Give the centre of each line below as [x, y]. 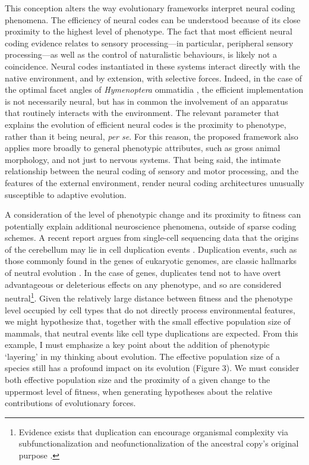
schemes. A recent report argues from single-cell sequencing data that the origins [152, 238]
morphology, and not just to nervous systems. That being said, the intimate [143, 159]
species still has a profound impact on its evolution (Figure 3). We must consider [152, 368]
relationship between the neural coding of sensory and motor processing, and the [152, 171]
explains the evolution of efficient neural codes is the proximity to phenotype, [146, 124]
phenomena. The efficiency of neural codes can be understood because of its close [153, 19]
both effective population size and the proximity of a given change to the [138, 380]
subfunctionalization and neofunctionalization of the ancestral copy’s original [159, 443]
